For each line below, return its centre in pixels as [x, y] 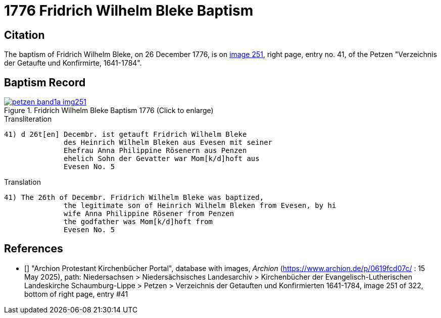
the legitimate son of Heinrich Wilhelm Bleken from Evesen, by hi [200, 206]
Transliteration [28, 119]
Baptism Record [45, 82]
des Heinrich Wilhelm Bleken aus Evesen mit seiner [168, 143]
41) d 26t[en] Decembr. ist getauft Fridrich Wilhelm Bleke [126, 135]
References [34, 249]
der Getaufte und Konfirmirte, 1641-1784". [73, 63]
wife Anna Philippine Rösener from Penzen [149, 214]
